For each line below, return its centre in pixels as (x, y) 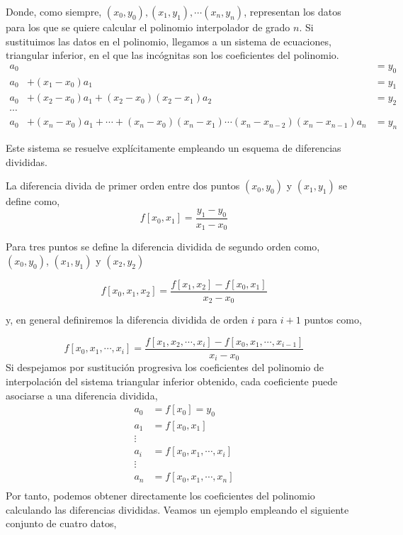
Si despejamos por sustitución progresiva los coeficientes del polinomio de (165, 367)
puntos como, (333, 320)
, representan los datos (293, 11)
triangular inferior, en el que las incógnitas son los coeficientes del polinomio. (172, 55)
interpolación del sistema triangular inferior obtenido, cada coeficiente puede (172, 381)
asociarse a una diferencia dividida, (82, 395)
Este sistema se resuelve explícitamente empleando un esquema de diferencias (174, 148)
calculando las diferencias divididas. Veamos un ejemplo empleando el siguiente (177, 509)
